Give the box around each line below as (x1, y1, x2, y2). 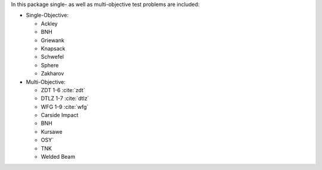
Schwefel (41, 53, 64, 61)
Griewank (41, 36, 65, 44)
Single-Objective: (26, 12, 69, 19)
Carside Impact (41, 112, 79, 119)
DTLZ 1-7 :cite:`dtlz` (41, 95, 89, 102)
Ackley (41, 20, 58, 27)
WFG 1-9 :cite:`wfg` (41, 103, 89, 110)
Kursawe (41, 128, 63, 135)
